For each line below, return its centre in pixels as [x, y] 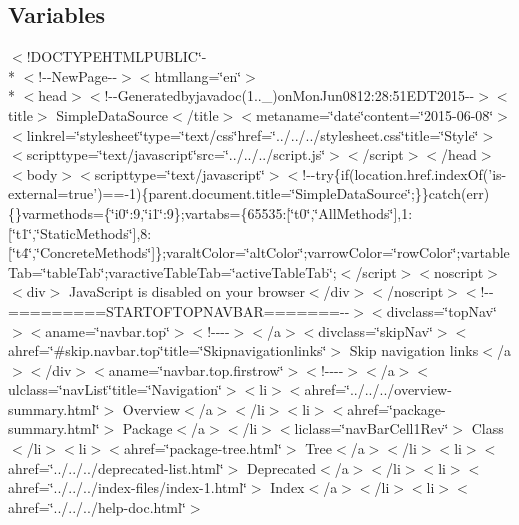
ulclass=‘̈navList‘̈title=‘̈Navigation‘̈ [115, 389]
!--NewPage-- [78, 75]
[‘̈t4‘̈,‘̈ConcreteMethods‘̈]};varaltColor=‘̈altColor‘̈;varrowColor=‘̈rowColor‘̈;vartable [259, 252]
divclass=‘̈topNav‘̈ [441, 310]
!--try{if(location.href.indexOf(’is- [404, 173]
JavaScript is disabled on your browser [187, 291]
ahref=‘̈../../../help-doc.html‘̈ [97, 506]
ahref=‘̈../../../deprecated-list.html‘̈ [116, 467]
